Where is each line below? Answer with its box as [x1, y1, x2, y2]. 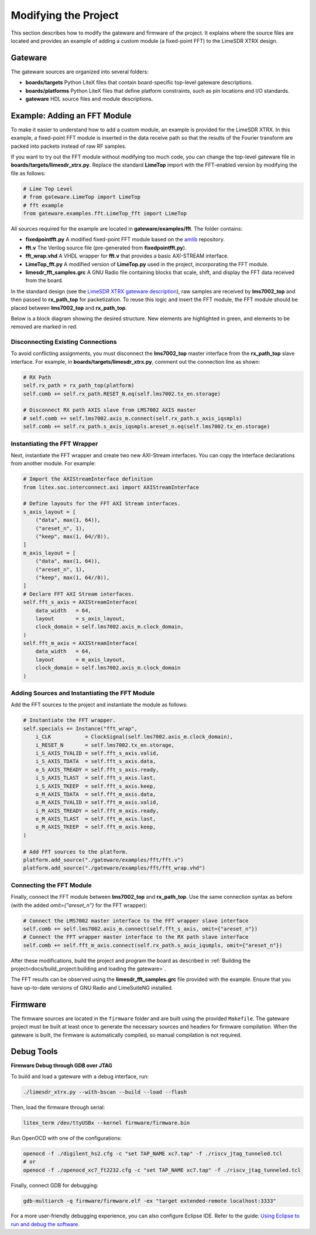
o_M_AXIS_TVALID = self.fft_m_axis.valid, [35, 799, 159, 806]
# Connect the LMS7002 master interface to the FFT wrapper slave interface [23, 917, 249, 924]
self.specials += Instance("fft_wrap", [23, 725, 138, 732]
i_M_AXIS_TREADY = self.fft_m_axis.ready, [35, 807, 159, 814]
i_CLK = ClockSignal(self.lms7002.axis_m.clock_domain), [35, 733, 233, 740]
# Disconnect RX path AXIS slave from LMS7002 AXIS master [23, 407, 196, 414]
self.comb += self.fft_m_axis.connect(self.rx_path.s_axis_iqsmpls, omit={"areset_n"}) [23, 942, 283, 949]
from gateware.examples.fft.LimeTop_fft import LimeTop [23, 210, 187, 217]
